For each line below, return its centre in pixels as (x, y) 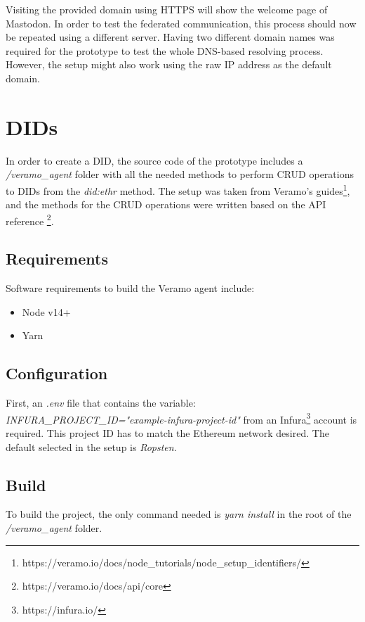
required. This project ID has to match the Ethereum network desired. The (167, 433)
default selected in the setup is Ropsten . (91, 446)
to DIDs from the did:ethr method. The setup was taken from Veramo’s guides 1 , (178, 189)
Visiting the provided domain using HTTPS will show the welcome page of (167, 9)
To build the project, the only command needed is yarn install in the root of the (179, 514)
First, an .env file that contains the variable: (101, 403)
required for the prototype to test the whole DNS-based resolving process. (165, 50)
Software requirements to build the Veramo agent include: (130, 288)
